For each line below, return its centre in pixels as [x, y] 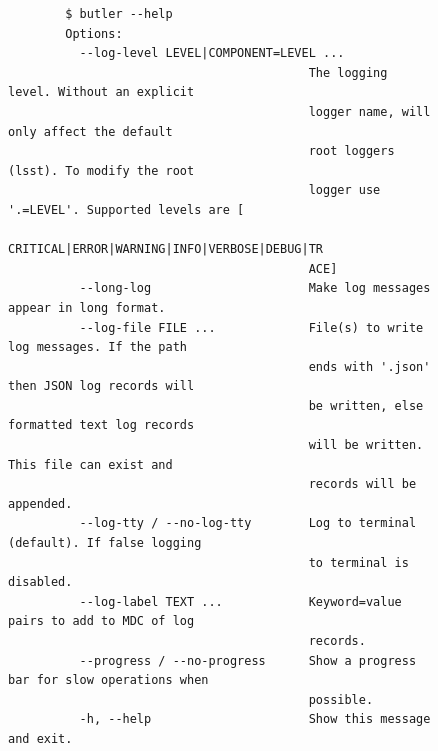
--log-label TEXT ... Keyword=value [240, 601]
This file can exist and [90, 464]
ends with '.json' [369, 366]
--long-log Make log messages [255, 288]
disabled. [40, 582]
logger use [344, 190]
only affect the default [90, 131]
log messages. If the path [97, 347]
